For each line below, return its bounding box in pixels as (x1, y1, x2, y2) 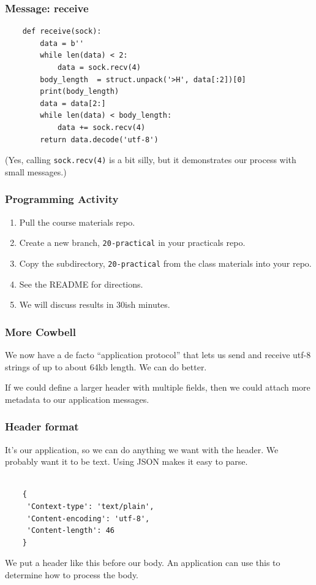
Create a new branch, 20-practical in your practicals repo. (19, 236, 246, 249)
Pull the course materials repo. (19, 215, 135, 228)
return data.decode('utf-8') (40, 135, 159, 144)
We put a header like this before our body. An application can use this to (5, 556, 280, 569)
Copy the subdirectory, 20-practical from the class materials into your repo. (19, 256, 312, 269)
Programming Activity (5, 191, 119, 207)
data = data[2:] (40, 99, 106, 108)
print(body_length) (40, 87, 119, 96)
